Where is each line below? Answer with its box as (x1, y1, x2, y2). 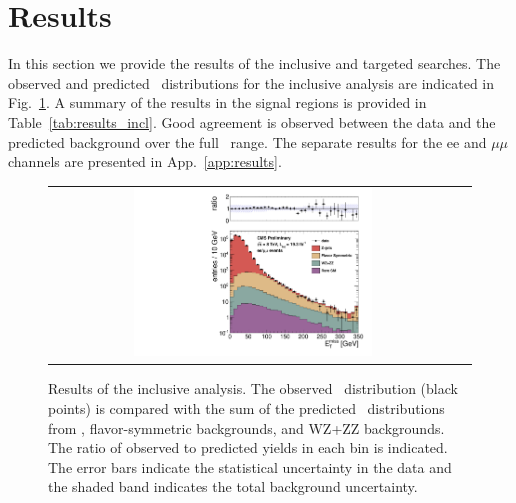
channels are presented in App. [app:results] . (8, 151, 282, 172)
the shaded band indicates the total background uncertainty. (48, 476, 418, 497)
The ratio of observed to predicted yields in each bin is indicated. (48, 437, 448, 458)
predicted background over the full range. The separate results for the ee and (8, 131, 487, 152)
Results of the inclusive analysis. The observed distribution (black (48, 378, 458, 399)
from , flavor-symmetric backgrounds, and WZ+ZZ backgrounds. (48, 417, 445, 438)
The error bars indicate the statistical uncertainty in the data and (48, 456, 452, 477)
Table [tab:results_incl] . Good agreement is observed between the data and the (8, 111, 496, 132)
